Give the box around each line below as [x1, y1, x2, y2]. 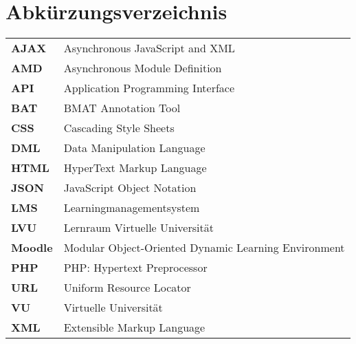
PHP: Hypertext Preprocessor [63, 259, 208, 276]
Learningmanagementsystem [63, 200, 200, 216]
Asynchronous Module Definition [63, 60, 222, 76]
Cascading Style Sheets [63, 120, 175, 136]
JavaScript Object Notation [63, 180, 197, 196]
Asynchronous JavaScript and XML [63, 40, 235, 56]
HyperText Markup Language [63, 160, 207, 176]
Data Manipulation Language [63, 140, 205, 156]
